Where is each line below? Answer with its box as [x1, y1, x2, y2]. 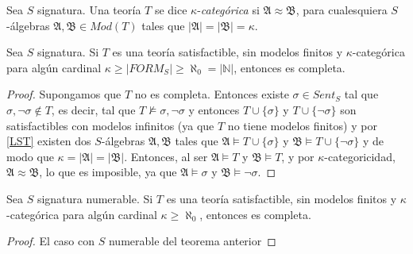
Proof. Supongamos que [6, 86, 122, 102]
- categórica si [197, 2, 260, 17]
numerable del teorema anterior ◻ [108, 233, 276, 249]
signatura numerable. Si [37, 190, 153, 206]
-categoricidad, [324, 148, 396, 164]
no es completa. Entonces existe [134, 86, 289, 102]
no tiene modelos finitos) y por [227, 117, 377, 133]
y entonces [188, 101, 240, 117]
